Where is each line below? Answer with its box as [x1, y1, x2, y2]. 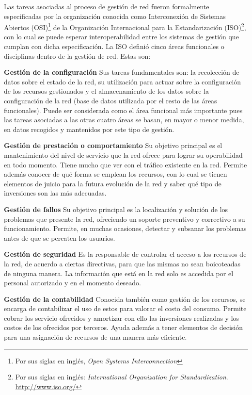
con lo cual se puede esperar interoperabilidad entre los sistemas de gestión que [4, 32, 239, 42]
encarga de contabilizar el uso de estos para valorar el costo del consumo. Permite [4, 303, 247, 313]
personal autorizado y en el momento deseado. [4, 278, 141, 288]
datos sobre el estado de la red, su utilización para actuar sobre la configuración [4, 76, 241, 86]
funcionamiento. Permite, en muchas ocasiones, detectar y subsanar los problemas [4, 223, 247, 233]
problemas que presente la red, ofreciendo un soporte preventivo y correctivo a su [4, 214, 245, 224]
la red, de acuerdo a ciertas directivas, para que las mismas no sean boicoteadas [4, 258, 240, 268]
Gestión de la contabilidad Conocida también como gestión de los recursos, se [4, 294, 246, 304]
